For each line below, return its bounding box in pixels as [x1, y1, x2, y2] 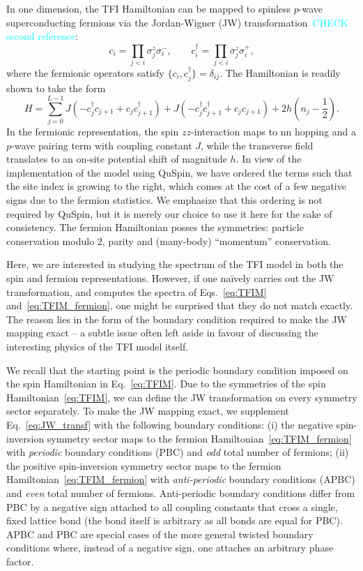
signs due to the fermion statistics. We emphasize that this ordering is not [6, 193, 323, 207]
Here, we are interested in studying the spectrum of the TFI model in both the [6, 257, 343, 272]
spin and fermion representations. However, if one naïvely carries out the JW [6, 271, 334, 285]
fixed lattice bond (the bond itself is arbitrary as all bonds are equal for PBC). [6, 513, 343, 528]
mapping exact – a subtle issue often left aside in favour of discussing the [6, 325, 318, 340]
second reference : [6, 29, 79, 43]
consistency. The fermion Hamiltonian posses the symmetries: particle [6, 220, 304, 235]
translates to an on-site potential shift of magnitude [6, 151, 227, 166]
